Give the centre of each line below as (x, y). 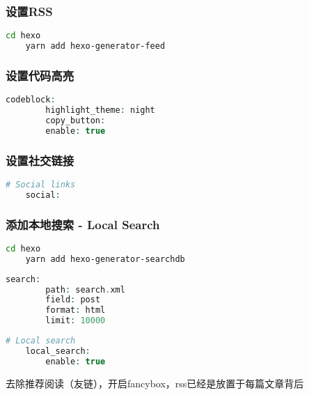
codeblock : (31, 100)
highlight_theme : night (100, 110)
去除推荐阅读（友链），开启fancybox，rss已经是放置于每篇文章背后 (155, 383)
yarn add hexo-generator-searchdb (105, 259)
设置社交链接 (40, 160)
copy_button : (76, 120)
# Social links (41, 184)
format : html (76, 310)
